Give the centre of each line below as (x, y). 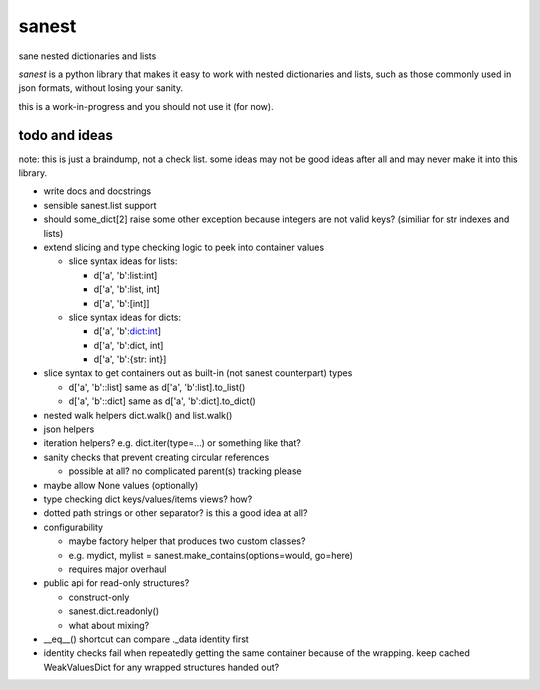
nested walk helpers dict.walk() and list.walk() (138, 415)
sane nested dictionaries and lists (87, 56)
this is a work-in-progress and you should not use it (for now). (146, 106)
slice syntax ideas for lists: (123, 261)
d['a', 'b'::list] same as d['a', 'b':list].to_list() (157, 387)
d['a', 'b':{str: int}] (130, 359)
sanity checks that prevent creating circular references (156, 457)
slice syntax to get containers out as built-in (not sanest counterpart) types (198, 373)
